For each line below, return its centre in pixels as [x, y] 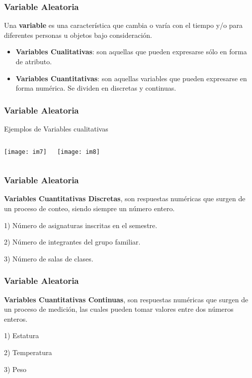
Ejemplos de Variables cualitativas [56, 128]
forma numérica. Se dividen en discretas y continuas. [96, 88]
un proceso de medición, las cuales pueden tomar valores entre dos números [119, 309]
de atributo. [34, 61]
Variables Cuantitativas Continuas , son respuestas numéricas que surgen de [126, 299]
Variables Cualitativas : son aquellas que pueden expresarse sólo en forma [131, 52]
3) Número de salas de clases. [49, 258]
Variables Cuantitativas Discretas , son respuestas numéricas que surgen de [125, 198]
